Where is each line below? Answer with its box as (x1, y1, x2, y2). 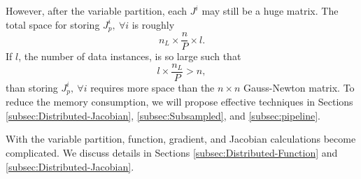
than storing (6, 80, 58, 94)
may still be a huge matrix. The (201, 3, 339, 17)
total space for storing (6, 17, 100, 31)
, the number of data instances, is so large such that (18, 49, 241, 64)
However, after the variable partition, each (6, 3, 187, 17)
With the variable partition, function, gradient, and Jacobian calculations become (6, 131, 356, 146)
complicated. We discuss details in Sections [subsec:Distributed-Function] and (6, 145, 338, 159)
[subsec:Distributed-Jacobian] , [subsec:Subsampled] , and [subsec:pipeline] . (6, 108, 320, 122)
